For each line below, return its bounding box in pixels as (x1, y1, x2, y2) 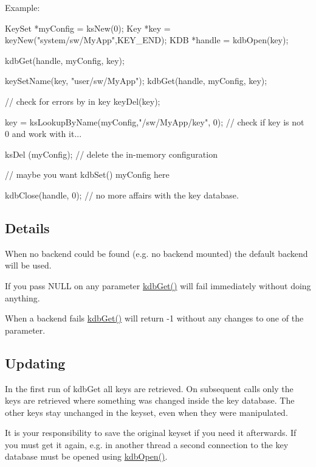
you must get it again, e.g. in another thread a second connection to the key (5, 438, 289, 451)
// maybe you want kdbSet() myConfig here (5, 168, 170, 181)
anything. (5, 291, 40, 304)
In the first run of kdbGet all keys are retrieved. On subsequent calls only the (5, 382, 294, 395)
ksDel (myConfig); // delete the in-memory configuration (5, 147, 218, 160)
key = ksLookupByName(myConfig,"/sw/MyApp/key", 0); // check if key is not (5, 115, 304, 128)
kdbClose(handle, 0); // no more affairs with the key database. (5, 188, 239, 201)
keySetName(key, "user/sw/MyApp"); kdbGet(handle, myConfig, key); (5, 74, 267, 87)
